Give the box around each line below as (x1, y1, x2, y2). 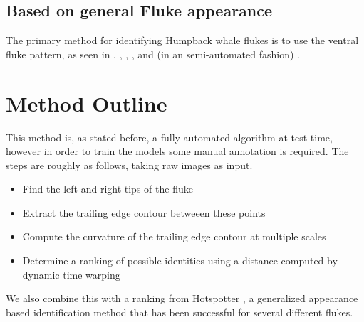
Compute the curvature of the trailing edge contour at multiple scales (22, 229, 326, 244)
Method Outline (6, 88, 167, 117)
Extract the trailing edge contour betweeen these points (22, 205, 266, 220)
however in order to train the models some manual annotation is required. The (6, 144, 349, 159)
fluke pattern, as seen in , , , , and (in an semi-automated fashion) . (6, 46, 301, 61)
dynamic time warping (22, 267, 120, 281)
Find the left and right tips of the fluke (22, 181, 193, 196)
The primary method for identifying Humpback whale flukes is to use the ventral (6, 33, 359, 48)
